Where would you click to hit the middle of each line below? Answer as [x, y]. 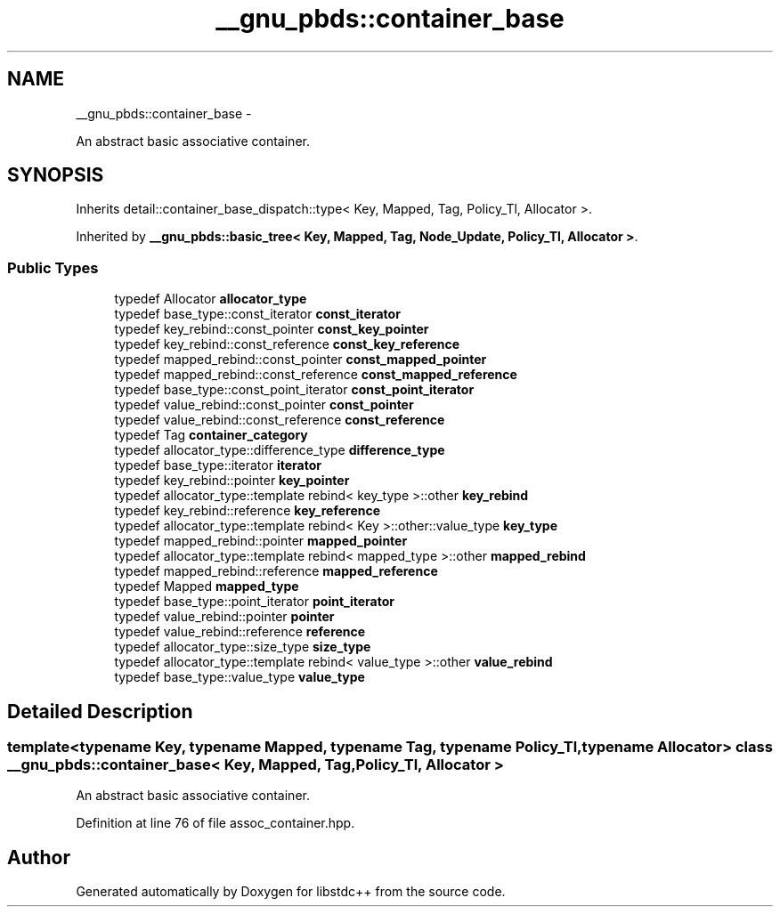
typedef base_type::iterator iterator [218, 465]
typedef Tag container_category [211, 435]
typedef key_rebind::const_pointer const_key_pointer [272, 329]
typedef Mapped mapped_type [207, 586]
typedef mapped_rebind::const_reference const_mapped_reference [316, 375]
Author [39, 857]
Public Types [53, 267]
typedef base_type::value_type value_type [240, 677]
